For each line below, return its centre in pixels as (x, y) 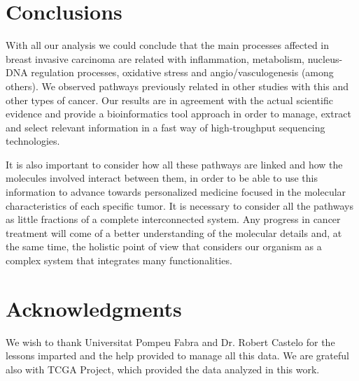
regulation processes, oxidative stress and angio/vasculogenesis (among (182, 72)
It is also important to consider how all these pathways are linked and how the (174, 164)
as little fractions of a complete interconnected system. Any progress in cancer (173, 219)
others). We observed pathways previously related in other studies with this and (177, 86)
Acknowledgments (94, 308)
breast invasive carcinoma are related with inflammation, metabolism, (155, 58)
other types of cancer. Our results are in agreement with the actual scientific (169, 100)
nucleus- (325, 58)
